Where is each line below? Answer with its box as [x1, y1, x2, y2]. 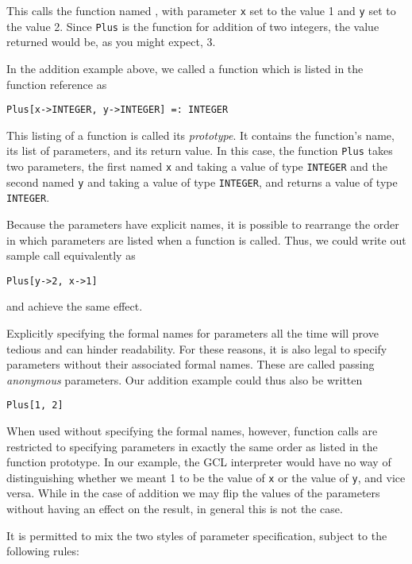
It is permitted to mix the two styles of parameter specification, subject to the [6, 527, 387, 543]
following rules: [6, 543, 79, 559]
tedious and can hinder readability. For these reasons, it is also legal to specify [6, 340, 387, 357]
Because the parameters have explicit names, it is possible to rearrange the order [6, 215, 399, 232]
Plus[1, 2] [6, 400, 64, 411]
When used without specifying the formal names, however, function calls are [6, 423, 378, 439]
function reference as [6, 75, 107, 92]
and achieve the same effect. [6, 298, 143, 315]
